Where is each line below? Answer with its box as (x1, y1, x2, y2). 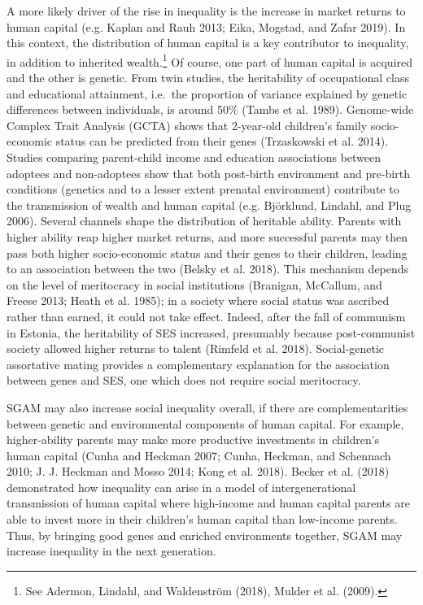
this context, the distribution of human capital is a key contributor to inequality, (7, 34, 409, 51)
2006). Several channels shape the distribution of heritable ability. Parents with (7, 212, 402, 229)
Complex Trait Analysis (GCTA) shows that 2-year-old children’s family (7, 116, 368, 133)
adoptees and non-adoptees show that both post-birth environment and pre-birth (7, 164, 410, 181)
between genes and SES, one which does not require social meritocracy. (7, 372, 361, 389)
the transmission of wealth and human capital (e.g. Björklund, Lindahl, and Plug (7, 196, 412, 213)
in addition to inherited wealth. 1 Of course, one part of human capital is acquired (7, 50, 412, 70)
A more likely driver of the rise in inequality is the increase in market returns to (7, 2, 406, 19)
